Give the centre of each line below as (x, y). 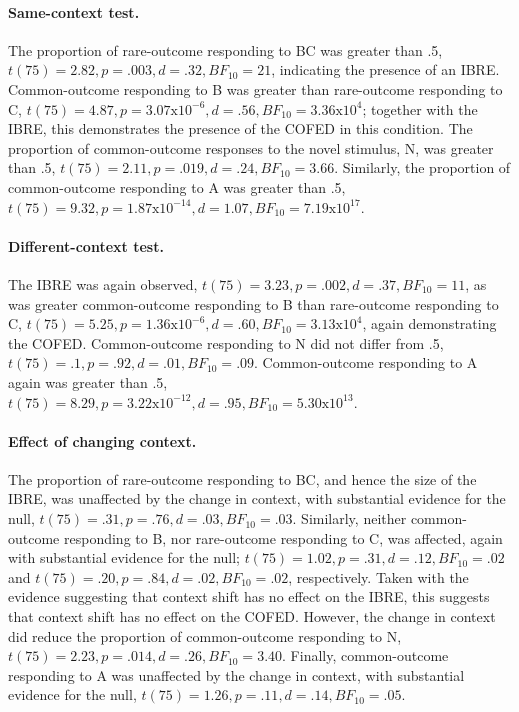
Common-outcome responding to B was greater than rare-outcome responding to (255, 88)
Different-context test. (86, 245)
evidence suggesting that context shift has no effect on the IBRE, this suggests (249, 596)
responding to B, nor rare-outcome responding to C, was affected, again (283, 537)
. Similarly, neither (349, 518)
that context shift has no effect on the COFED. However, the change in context (252, 616)
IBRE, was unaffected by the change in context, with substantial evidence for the (257, 498)
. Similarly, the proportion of (422, 167)
